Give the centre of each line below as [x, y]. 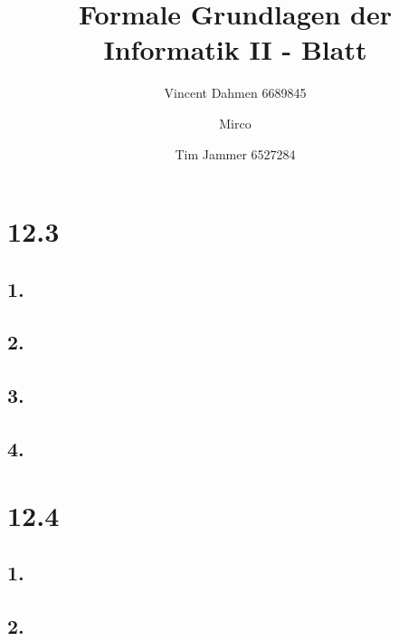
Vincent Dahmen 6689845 [235, 93]
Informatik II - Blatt [235, 49]
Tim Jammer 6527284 [235, 153]
